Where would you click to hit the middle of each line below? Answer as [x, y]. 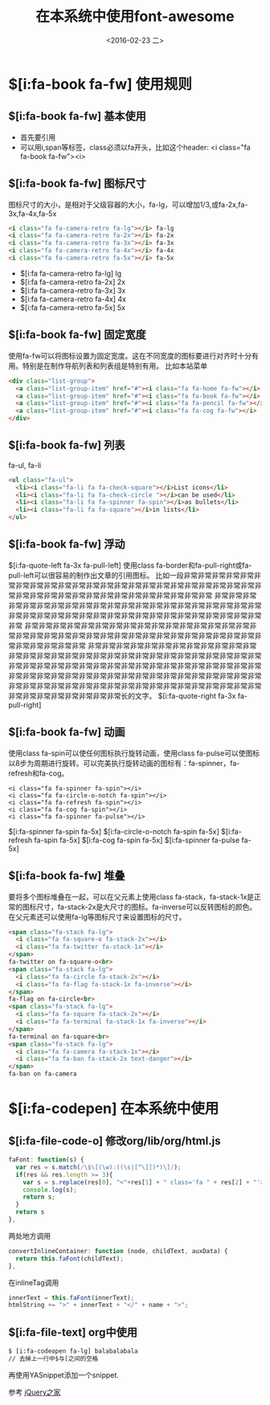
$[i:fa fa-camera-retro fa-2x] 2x [73, 281]
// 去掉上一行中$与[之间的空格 [53, 1358]
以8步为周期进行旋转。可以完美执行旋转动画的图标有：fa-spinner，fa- [124, 763]
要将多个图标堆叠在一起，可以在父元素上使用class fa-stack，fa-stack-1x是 [131, 896]
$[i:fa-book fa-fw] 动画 [67, 732]
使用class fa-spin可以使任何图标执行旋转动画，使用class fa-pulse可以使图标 [134, 753]
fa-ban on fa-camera [43, 1074]
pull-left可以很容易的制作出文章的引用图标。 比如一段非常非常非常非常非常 [131, 575]
